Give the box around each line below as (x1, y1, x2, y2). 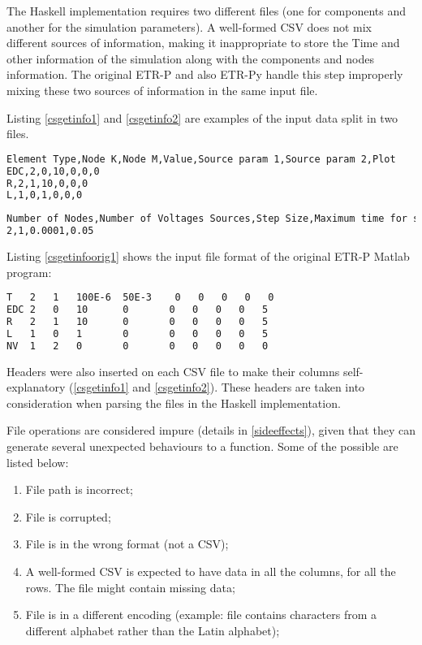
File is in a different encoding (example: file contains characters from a (25, 606, 377, 623)
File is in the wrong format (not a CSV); (25, 535, 229, 552)
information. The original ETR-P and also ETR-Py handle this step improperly (6, 66, 403, 83)
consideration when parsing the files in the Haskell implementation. (6, 394, 341, 411)
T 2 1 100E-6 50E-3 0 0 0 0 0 (6, 292, 274, 304)
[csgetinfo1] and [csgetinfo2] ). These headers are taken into (73, 379, 365, 396)
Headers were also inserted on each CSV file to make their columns (6, 362, 340, 379)
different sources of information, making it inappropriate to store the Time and (6, 34, 400, 51)
